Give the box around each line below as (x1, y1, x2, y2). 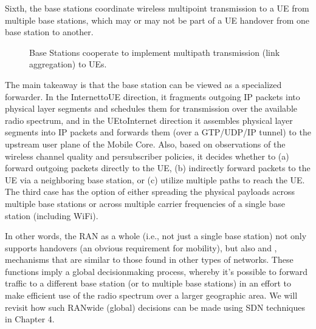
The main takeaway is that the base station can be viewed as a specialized (5, 78, 282, 90)
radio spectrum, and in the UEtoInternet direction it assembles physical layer (5, 114, 293, 126)
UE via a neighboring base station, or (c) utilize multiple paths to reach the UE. (5, 173, 305, 186)
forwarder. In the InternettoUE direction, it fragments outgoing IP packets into (5, 90, 300, 103)
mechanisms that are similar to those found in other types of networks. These (5, 253, 294, 266)
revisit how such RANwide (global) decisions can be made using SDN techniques (5, 300, 305, 313)
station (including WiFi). (5, 209, 98, 222)
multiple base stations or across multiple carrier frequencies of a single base (5, 197, 285, 209)
